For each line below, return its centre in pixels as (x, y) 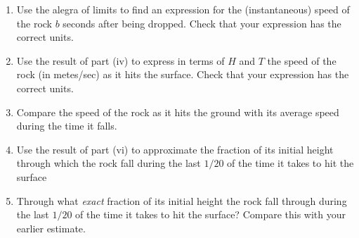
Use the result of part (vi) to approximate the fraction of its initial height (175, 149)
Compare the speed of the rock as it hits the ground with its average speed (178, 112)
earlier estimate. (51, 228)
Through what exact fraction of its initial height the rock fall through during (182, 200)
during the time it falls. (67, 126)
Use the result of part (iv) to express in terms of (120, 60)
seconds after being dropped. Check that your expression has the (202, 23)
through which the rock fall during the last (109, 163)
